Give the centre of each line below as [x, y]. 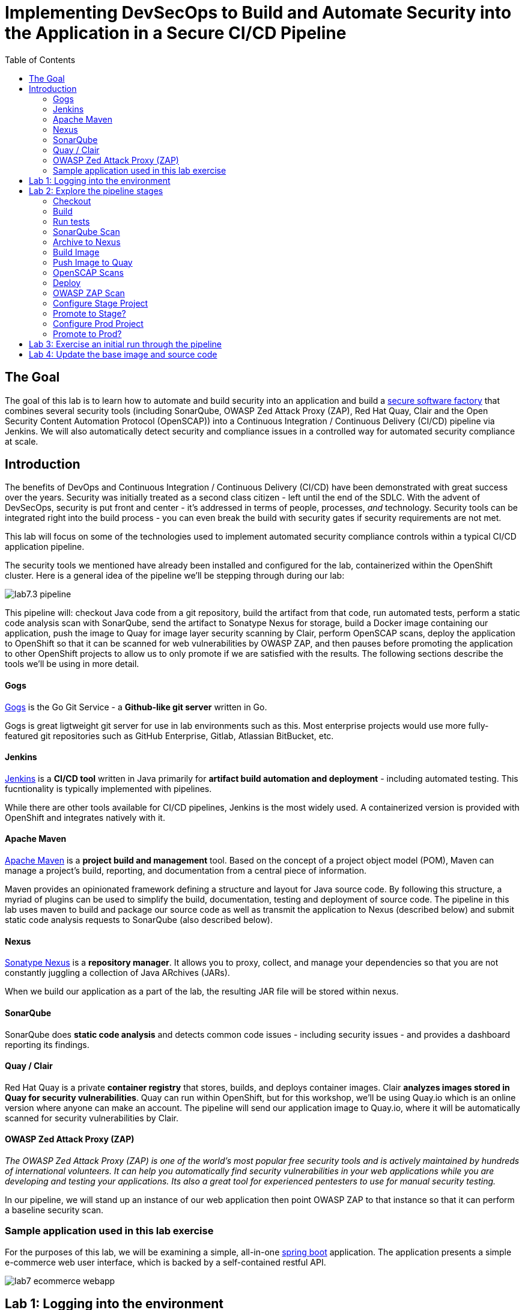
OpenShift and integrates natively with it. [85, 817]
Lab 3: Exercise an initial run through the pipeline [126, 344]
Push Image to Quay [93, 262]
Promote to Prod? [87, 334]
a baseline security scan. [54, 1210]
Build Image [76, 252]
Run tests [71, 221]
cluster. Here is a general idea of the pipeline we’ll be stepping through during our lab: [175, 576]
